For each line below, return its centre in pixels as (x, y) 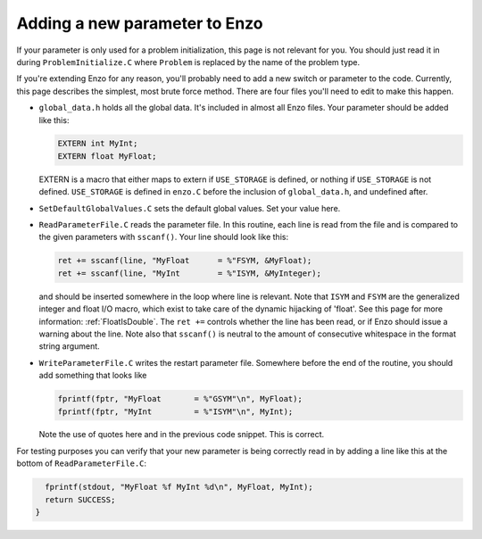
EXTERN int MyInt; (98, 144)
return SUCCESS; (80, 499)
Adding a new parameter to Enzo (140, 23)
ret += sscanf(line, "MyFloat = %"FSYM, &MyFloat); (185, 261)
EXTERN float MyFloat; (107, 156)
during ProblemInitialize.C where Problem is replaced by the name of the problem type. (188, 62)
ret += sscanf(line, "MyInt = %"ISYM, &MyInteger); (189, 273)
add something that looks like (93, 376)
